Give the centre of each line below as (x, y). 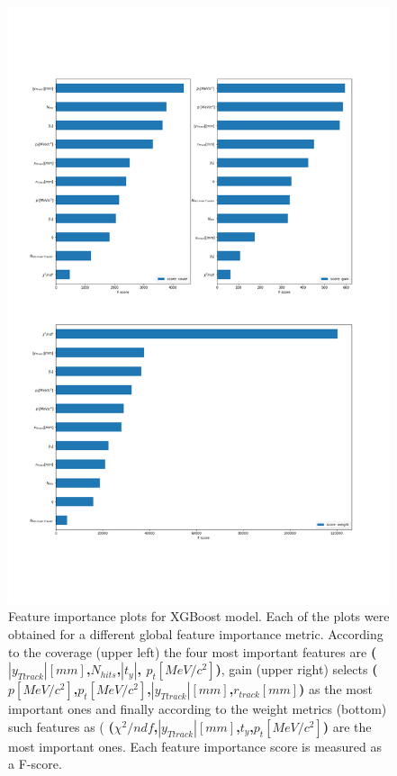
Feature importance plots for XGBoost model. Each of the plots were (199, 616)
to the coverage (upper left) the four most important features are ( (193, 651)
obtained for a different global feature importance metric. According (196, 634)
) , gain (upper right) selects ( (297, 669)
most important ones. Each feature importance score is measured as (195, 746)
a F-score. (35, 764)
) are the (347, 726)
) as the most (336, 689)
